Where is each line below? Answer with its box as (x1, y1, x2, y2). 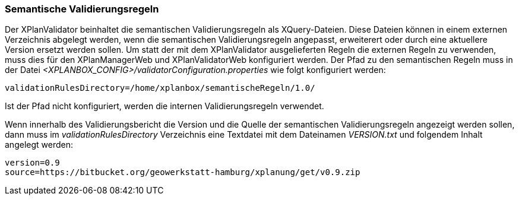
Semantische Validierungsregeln (5, 3, 159, 15)
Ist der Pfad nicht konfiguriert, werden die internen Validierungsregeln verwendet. (5, 101, 324, 112)
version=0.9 (5, 158, 60, 168)
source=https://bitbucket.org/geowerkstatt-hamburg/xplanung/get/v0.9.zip (5, 167, 360, 177)
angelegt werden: (5, 139, 73, 150)
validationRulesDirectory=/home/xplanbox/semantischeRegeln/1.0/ (5, 83, 315, 93)
